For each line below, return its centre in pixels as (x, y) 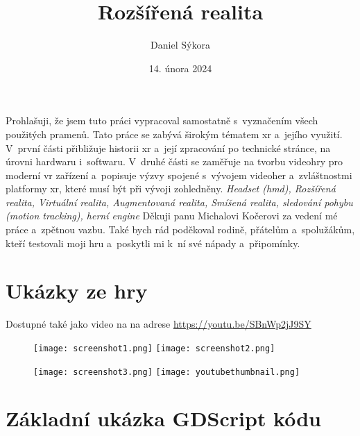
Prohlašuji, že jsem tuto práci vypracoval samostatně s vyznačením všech (162, 120)
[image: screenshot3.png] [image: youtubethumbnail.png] (167, 372)
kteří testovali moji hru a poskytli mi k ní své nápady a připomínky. (153, 243)
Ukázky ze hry (77, 291)
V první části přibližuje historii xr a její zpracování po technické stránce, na (168, 148)
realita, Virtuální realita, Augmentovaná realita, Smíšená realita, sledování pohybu (179, 202)
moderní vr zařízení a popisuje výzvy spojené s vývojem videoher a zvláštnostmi (179, 175)
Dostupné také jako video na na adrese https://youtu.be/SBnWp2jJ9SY (158, 324)
